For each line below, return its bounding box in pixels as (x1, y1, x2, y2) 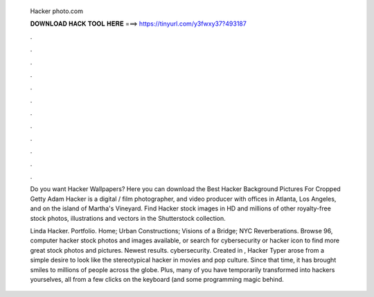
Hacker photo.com (30, 7, 83, 15)
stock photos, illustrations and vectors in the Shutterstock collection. (30, 214, 226, 222)
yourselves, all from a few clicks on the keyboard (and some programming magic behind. (30, 275, 284, 283)
